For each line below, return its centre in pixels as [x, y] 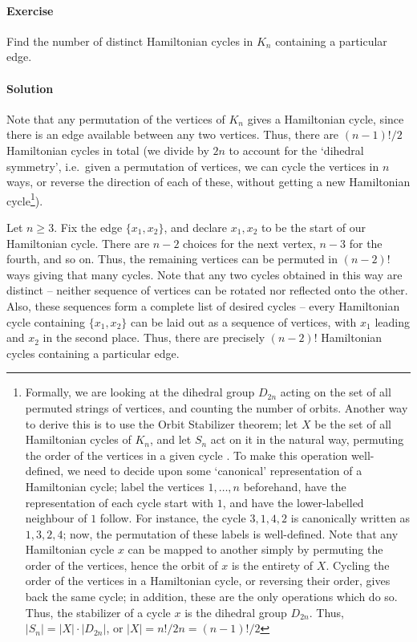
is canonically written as [350, 518]
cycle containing [46, 321]
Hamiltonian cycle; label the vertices [115, 486]
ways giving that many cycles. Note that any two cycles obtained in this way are [204, 274]
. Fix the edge [88, 227]
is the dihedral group [236, 612]
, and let [170, 439]
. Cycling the [358, 565]
